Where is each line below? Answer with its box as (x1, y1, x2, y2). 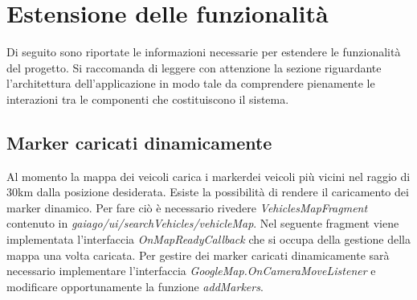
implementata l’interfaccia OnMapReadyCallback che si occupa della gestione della (6, 231, 411, 248)
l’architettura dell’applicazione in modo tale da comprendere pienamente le (6, 75, 375, 92)
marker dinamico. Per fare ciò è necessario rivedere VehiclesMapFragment (6, 199, 368, 216)
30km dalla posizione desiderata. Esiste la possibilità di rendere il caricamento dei (6, 183, 409, 200)
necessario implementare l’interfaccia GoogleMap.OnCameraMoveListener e (6, 262, 376, 279)
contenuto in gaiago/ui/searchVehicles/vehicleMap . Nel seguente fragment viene (6, 215, 399, 232)
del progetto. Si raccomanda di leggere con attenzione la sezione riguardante (6, 59, 382, 76)
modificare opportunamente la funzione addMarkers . (6, 277, 264, 294)
